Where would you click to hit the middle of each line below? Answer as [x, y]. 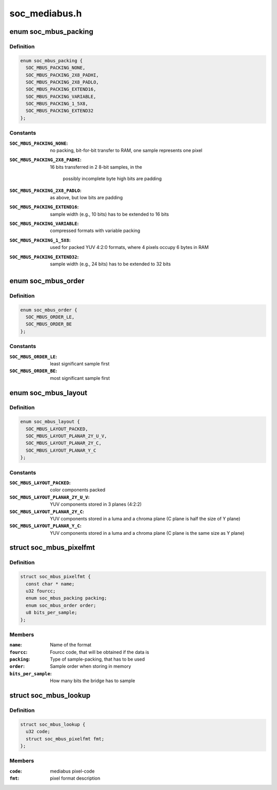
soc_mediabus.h [46, 13]
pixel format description [75, 778]
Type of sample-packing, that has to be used [97, 659]
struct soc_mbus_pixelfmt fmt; [65, 739]
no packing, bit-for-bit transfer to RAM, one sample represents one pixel [126, 150]
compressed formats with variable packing [95, 230]
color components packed [78, 490]
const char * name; [50, 584]
